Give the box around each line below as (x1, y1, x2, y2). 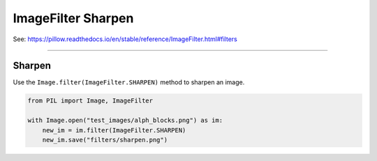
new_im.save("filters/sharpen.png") (42, 136, 168, 144)
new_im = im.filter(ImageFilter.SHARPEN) (42, 126, 186, 134)
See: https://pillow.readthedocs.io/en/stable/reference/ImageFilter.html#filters (13, 35, 237, 43)
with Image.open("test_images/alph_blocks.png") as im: (27, 116, 223, 125)
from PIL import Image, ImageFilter (27, 97, 154, 105)
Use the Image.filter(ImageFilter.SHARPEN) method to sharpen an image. (13, 78, 245, 86)
